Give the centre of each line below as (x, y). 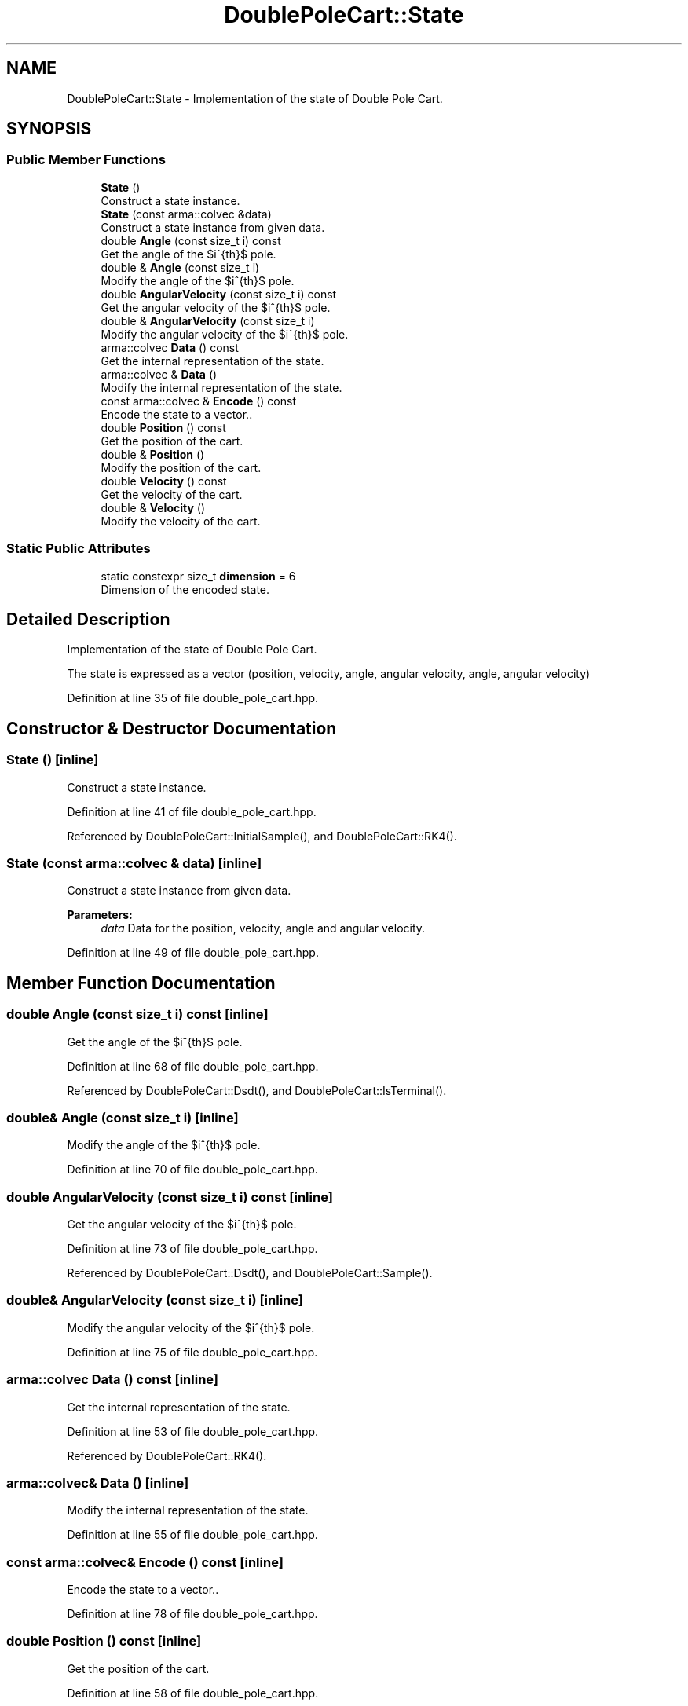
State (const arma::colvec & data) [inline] (134, 863)
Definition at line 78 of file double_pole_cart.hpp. (192, 1614)
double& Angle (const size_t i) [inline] (123, 1117)
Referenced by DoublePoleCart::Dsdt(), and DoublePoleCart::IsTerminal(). (257, 1090)
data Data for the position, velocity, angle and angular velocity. (263, 928)
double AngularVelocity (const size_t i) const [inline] (170, 1197)
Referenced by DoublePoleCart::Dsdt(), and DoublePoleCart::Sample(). (250, 1273)
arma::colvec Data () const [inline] (113, 1380)
